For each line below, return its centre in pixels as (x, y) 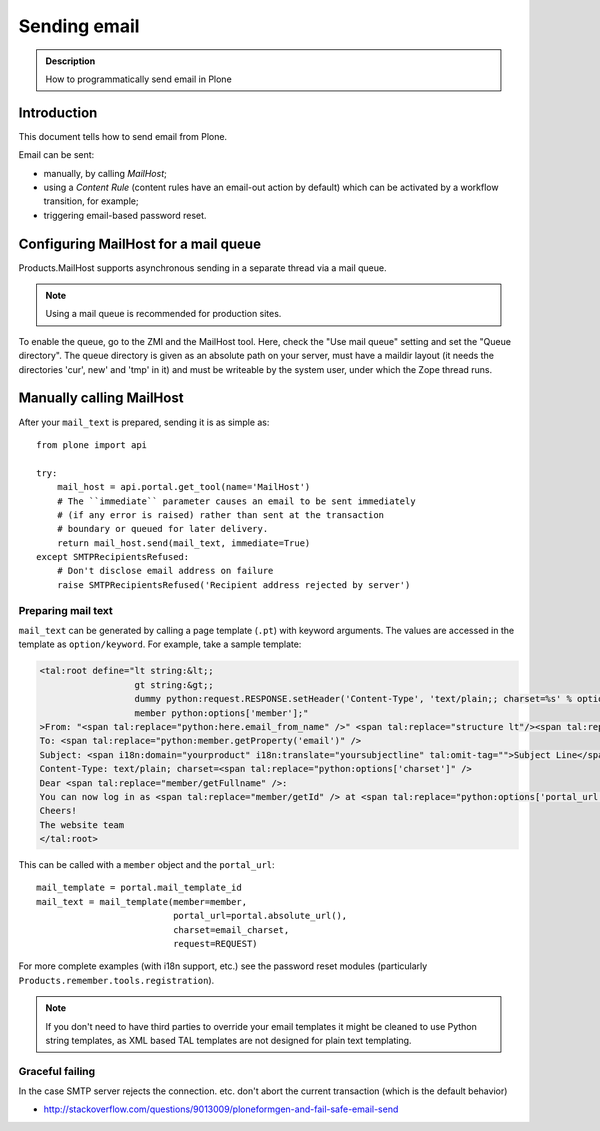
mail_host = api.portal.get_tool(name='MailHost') (183, 487)
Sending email (79, 26)
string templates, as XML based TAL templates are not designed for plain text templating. (228, 1040)
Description (70, 61)
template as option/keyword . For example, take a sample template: (160, 644)
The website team (82, 824)
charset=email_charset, (231, 929)
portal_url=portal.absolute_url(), (260, 916)
